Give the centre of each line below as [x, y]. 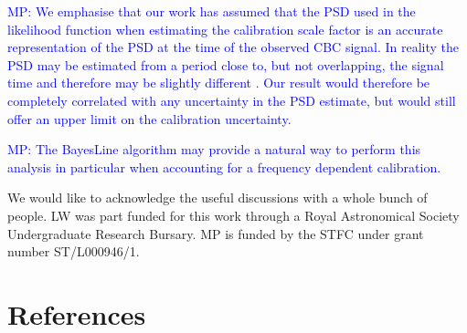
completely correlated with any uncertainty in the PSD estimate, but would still [232, 100]
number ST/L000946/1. [74, 251]
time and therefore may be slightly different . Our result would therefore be [219, 83]
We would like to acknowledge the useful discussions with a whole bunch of [218, 198]
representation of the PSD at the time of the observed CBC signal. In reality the [233, 47]
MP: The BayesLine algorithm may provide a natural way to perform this [214, 149]
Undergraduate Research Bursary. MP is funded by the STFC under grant [216, 233]
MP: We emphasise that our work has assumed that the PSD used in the [212, 11]
